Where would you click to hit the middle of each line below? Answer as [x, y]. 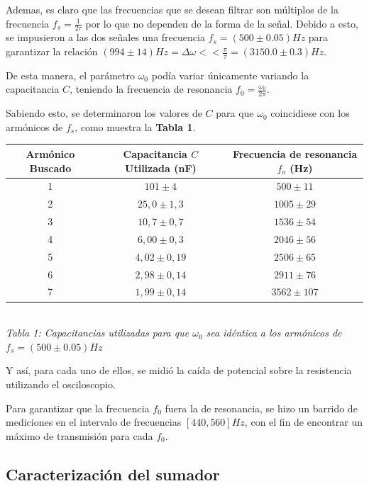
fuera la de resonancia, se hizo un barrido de [261, 408]
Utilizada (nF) [161, 168]
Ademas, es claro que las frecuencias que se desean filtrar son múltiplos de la [172, 9]
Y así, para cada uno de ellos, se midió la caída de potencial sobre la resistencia [179, 370]
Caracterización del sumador [113, 474]
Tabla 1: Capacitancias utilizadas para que [98, 333]
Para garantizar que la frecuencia [78, 408]
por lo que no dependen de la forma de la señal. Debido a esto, [222, 23]
